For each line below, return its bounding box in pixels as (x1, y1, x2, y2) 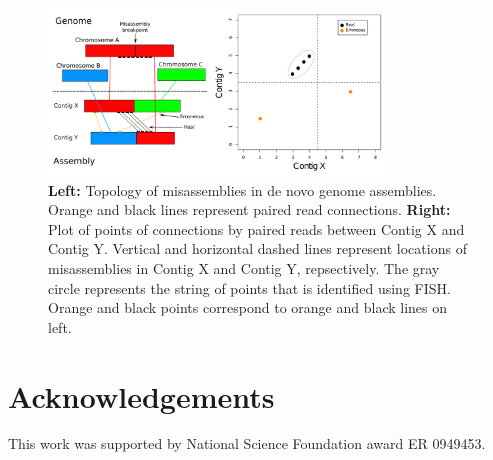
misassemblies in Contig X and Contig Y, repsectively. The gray (48, 257, 440, 278)
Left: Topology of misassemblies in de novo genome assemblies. (48, 179, 437, 200)
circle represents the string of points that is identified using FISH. (48, 277, 451, 298)
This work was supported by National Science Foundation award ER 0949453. (8, 433, 486, 454)
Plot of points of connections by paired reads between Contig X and (48, 218, 465, 239)
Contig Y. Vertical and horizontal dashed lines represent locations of (48, 238, 467, 259)
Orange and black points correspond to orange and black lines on (48, 297, 448, 318)
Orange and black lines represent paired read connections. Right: (48, 199, 451, 220)
